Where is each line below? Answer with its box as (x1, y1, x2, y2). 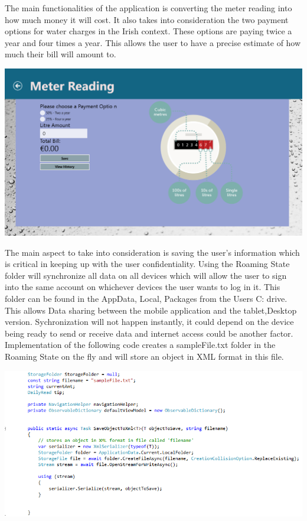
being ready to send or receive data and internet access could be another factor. (5, 327, 293, 339)
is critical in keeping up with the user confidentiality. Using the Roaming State (5, 258, 290, 270)
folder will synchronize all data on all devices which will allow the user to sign (5, 269, 287, 281)
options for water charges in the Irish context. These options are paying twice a (5, 25, 292, 37)
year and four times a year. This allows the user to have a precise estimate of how (5, 36, 301, 48)
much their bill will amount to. (5, 48, 116, 60)
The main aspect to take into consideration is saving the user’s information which (5, 246, 300, 258)
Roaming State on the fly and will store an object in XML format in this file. (5, 350, 284, 362)
